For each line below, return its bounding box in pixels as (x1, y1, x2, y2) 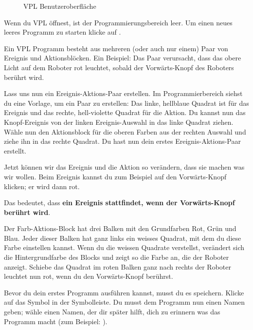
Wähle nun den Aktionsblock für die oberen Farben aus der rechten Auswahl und (4, 126, 246, 136)
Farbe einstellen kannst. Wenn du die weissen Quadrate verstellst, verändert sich (4, 242, 245, 252)
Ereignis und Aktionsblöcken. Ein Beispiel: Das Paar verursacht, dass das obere (4, 53, 241, 63)
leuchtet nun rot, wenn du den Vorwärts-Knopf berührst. (4, 271, 173, 281)
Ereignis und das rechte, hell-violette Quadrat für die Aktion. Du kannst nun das (4, 107, 246, 117)
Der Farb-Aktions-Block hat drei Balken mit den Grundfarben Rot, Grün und (4, 223, 236, 233)
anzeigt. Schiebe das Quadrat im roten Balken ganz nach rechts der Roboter (4, 261, 231, 272)
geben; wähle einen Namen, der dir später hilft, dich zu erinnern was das (4, 307, 220, 317)
